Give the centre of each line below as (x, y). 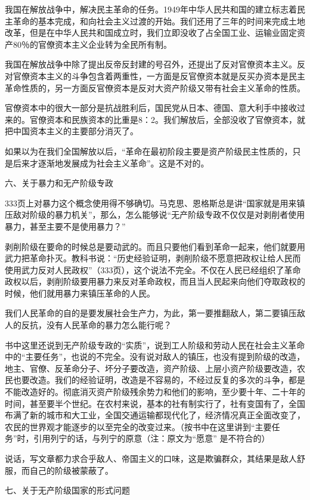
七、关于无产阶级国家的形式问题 (67, 490)
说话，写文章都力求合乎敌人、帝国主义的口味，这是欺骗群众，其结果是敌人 (151, 458)
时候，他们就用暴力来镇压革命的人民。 (80, 293)
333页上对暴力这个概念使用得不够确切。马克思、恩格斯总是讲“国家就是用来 (151, 203)
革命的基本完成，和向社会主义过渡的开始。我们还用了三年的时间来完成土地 (159, 21)
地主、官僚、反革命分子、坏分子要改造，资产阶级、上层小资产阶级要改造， (151, 368)
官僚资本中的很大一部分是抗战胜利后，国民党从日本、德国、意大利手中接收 (151, 108)
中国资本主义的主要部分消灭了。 (75, 131)
